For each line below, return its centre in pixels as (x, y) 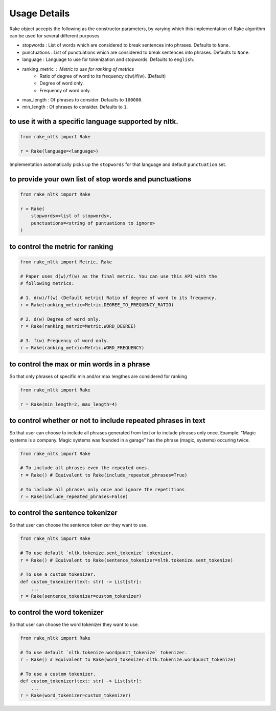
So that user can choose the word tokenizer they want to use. (74, 624)
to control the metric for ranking (61, 247)
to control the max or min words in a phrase (80, 364)
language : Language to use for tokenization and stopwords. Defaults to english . (108, 59)
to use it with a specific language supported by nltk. (94, 122)
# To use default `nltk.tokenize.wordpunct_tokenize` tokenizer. (104, 652)
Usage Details (40, 13)
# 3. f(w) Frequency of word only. (65, 341)
